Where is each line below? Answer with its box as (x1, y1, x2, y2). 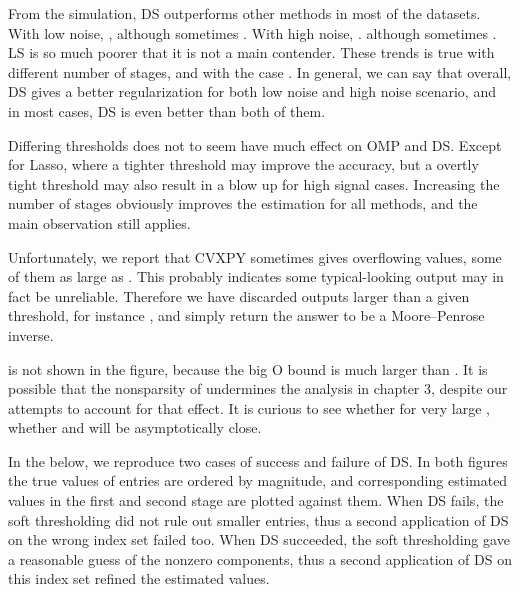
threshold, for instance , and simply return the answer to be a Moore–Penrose (8, 305, 485, 326)
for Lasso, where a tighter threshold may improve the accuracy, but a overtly (8, 154, 479, 175)
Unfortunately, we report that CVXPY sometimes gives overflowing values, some (8, 246, 502, 267)
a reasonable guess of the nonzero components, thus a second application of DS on (8, 548, 512, 569)
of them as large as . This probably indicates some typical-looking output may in (8, 266, 504, 287)
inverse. (8, 324, 54, 345)
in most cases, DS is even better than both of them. (8, 100, 326, 121)
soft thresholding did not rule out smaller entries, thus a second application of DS (8, 509, 509, 530)
